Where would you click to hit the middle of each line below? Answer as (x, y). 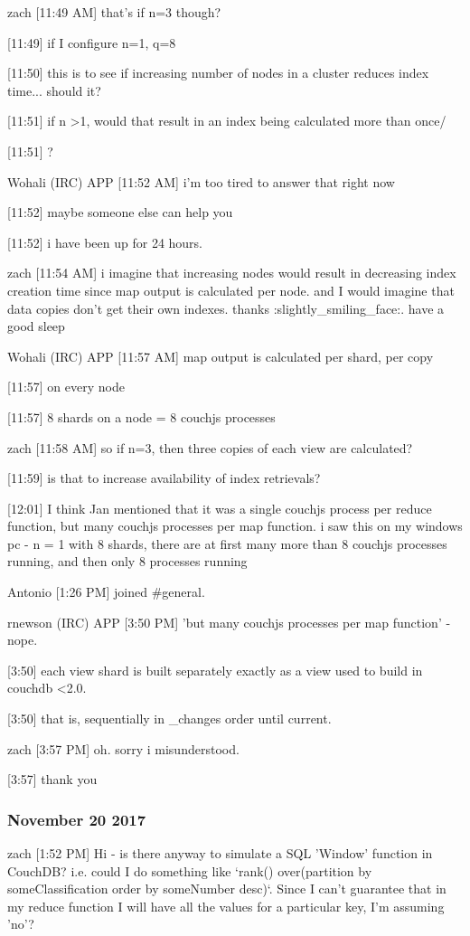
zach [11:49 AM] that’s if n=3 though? (114, 12)
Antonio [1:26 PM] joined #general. (106, 592)
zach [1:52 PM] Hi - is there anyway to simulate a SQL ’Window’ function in (220, 853)
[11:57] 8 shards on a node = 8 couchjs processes (141, 416)
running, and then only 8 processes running (127, 561)
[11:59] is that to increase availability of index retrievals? (164, 478)
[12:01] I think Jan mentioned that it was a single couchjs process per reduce (220, 508)
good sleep (36, 326)
